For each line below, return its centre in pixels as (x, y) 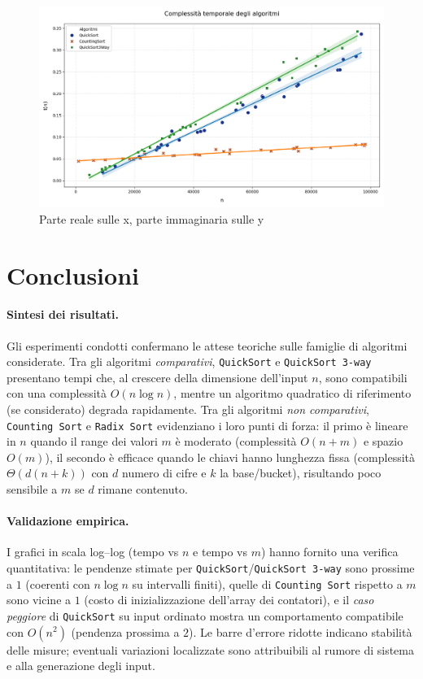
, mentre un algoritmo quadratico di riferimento (292, 393)
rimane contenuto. (143, 489)
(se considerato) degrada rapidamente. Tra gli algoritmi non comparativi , (188, 409)
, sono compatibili (363, 377)
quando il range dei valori (94, 441)
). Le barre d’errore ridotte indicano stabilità (301, 631)
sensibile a (32, 489)
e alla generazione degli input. (81, 666)
